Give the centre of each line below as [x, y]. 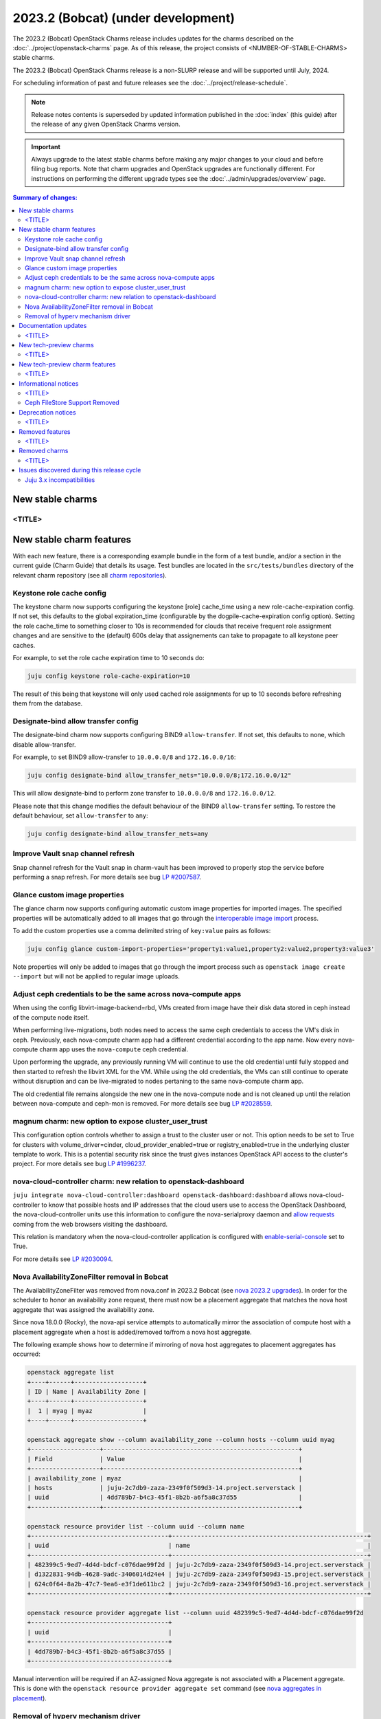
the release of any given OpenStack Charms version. [106, 124]
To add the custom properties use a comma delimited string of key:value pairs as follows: [142, 930]
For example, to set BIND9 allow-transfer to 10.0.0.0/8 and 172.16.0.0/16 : [124, 757]
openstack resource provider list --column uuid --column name [136, 1526]
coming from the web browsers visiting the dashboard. [90, 1224]
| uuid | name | [199, 1546]
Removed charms [44, 451]
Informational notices [49, 383]
